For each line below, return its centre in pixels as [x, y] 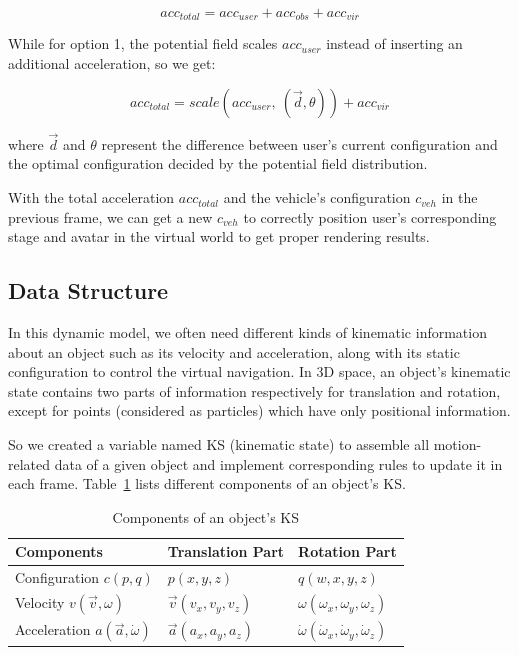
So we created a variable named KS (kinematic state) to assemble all [219, 444]
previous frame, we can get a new [110, 216]
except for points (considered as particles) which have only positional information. [259, 410]
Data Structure [88, 290]
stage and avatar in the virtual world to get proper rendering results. [219, 236]
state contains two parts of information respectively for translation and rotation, [254, 390]
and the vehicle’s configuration [317, 197]
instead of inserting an [394, 43]
